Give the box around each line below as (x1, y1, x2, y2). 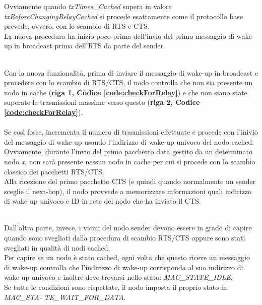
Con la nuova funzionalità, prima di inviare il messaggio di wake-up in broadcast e (4, 67, 258, 78)
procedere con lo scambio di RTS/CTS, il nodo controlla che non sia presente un (4, 77, 253, 88)
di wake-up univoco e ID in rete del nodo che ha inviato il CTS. (4, 196, 201, 206)
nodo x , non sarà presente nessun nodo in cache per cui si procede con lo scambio (4, 156, 255, 166)
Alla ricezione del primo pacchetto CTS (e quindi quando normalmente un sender (4, 176, 256, 187)
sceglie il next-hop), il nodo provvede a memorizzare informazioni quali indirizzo (4, 186, 252, 196)
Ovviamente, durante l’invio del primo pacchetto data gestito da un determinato (4, 146, 252, 157)
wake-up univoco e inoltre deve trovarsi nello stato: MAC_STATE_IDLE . (4, 272, 233, 282)
